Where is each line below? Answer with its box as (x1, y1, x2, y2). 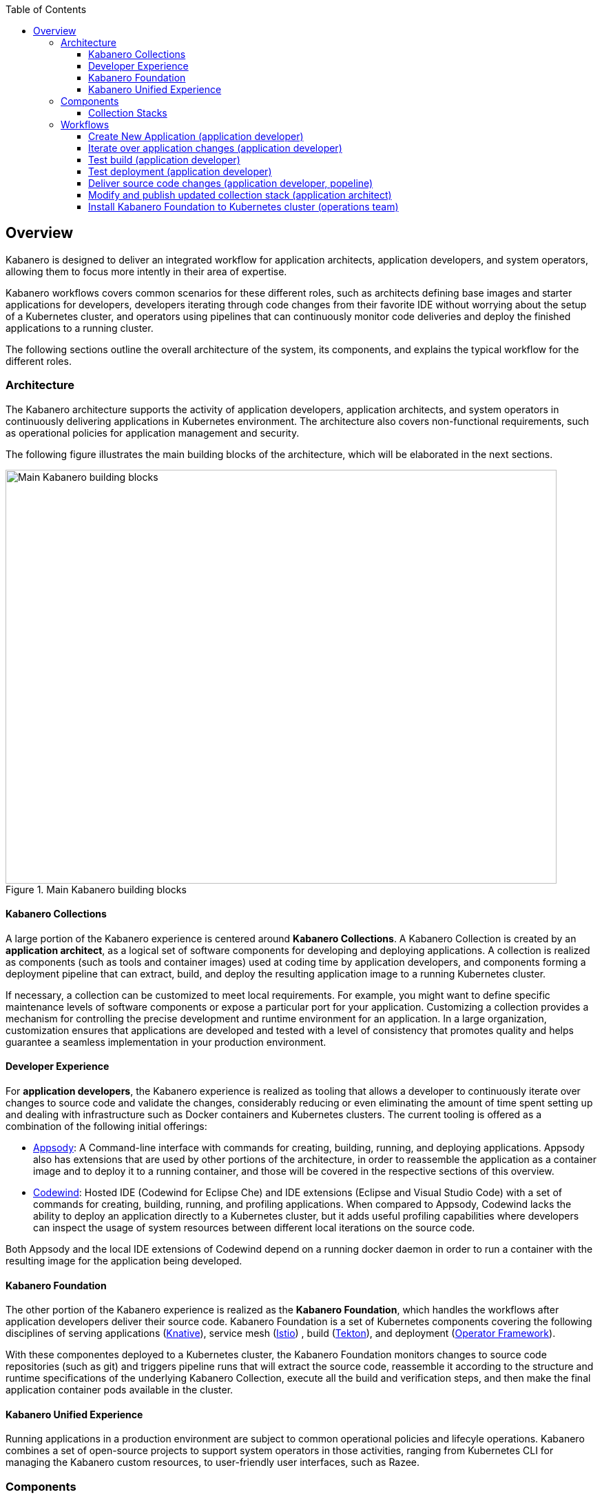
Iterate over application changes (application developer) (88, 142, 342, 154)
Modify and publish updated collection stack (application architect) (88, 189, 392, 201)
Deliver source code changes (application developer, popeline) (88, 177, 373, 189)
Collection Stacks (88, 107, 167, 119)
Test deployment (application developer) (88, 166, 272, 177)
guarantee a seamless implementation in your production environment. (6, 1035, 326, 1048)
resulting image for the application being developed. (6, 1255, 242, 1267)
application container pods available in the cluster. (6, 1384, 233, 1396)
